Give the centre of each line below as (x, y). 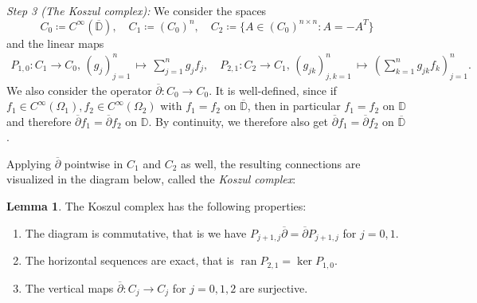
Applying (29, 163)
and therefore (39, 121)
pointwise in (94, 163)
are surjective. (274, 287)
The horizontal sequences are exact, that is (129, 260)
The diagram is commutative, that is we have (136, 232)
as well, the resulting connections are (271, 163)
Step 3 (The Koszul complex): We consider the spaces (137, 10)
